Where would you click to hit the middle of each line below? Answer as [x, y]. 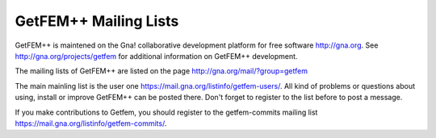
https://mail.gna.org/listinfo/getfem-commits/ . [91, 123]
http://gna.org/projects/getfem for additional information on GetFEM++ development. [156, 56]
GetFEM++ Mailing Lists [97, 21]
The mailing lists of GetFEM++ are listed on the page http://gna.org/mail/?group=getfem [161, 71]
